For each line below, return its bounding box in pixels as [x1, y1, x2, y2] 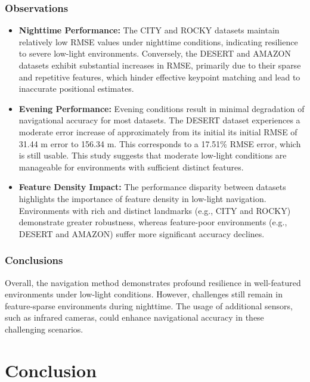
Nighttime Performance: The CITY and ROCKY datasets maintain [18, 24, 280, 36]
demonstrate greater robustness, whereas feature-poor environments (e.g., [18, 216, 287, 228]
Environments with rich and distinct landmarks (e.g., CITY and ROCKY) [18, 204, 291, 216]
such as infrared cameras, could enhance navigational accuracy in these [5, 311, 264, 324]
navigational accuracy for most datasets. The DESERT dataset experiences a [18, 114, 300, 126]
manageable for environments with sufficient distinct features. [18, 160, 244, 173]
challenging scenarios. [5, 322, 83, 335]
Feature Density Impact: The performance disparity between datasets [18, 181, 286, 193]
